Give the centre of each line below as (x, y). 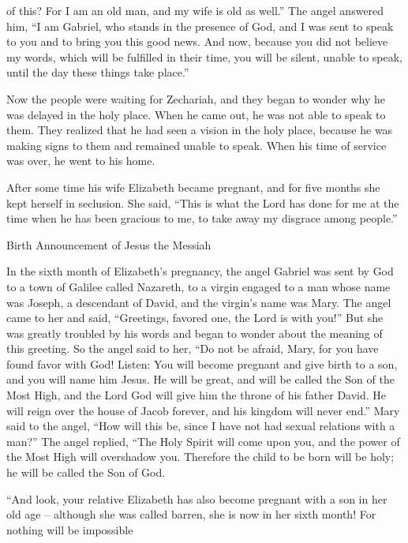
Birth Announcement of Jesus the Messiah (109, 244)
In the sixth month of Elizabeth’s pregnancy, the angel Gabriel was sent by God (200, 271)
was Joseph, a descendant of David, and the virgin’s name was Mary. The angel (199, 302)
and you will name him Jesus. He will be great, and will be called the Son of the (200, 379)
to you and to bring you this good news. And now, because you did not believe (197, 41)
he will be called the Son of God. (86, 472)
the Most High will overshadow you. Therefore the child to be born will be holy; (200, 457)
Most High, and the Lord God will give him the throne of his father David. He (197, 395)
